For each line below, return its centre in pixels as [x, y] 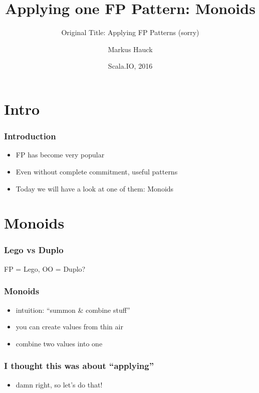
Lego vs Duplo [34, 250]
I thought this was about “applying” [79, 366]
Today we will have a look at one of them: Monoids [95, 188]
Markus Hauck [130, 49]
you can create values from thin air [69, 327]
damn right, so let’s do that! [59, 384]
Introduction [30, 136]
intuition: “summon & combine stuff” [73, 310]
